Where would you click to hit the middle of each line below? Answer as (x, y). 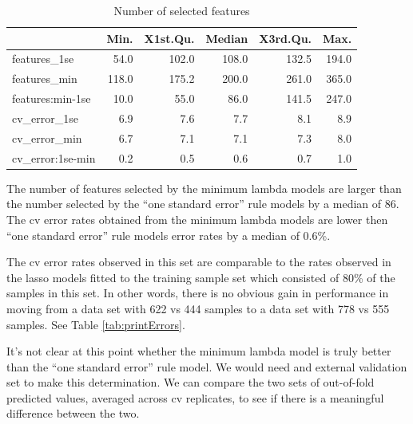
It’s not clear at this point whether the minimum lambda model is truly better (199, 351)
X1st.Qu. (169, 38)
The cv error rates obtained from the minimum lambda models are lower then (197, 219)
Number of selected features (182, 10)
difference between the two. (73, 413)
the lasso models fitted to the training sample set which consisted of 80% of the (201, 277)
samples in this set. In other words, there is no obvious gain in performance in (198, 293)
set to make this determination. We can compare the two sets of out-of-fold (191, 382)
